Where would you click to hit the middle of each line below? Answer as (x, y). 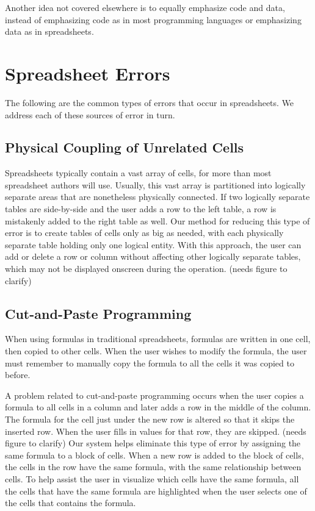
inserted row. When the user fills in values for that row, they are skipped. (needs (156, 431)
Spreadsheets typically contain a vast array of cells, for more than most (138, 173)
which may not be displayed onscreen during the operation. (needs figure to (146, 269)
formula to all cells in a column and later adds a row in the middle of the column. (158, 407)
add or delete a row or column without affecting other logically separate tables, (153, 256)
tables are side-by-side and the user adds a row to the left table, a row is (141, 209)
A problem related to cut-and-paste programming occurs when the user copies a (154, 395)
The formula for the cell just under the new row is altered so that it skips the (150, 419)
